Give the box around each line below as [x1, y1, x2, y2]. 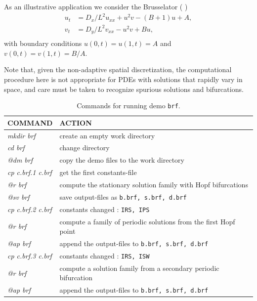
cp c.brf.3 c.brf [7, 251, 52, 261]
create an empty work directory [59, 130, 155, 140]
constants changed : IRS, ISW [59, 250, 150, 260]
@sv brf [7, 191, 30, 202]
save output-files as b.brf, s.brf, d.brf [59, 191, 187, 202]
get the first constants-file [59, 167, 137, 177]
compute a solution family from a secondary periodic [59, 262, 219, 273]
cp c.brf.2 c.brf [7, 204, 52, 214]
